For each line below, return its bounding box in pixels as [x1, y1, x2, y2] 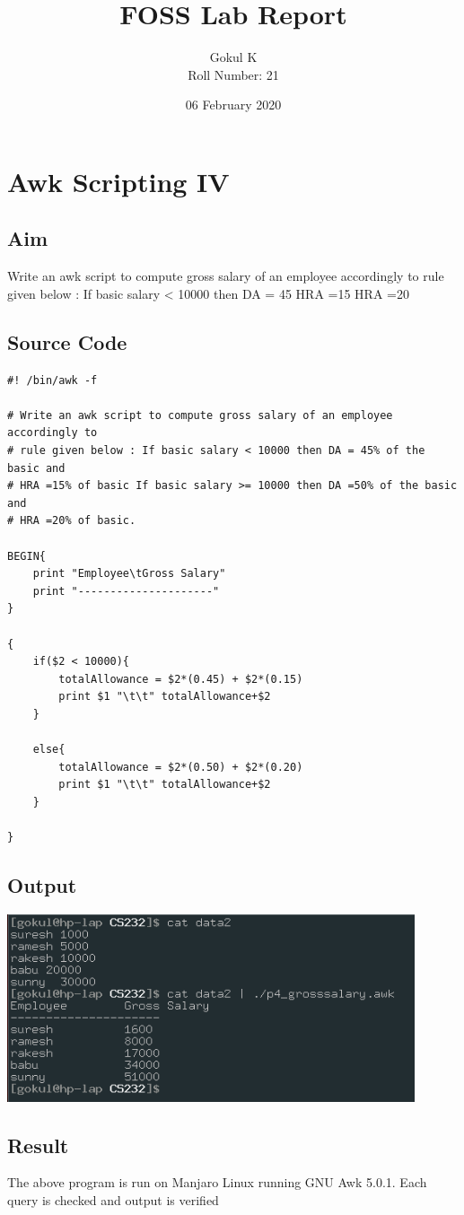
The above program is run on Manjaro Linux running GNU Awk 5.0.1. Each [7, 1173, 427, 1192]
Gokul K [209, 48, 258, 66]
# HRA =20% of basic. [7, 514, 136, 528]
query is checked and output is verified [7, 1191, 219, 1210]
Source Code [7, 328, 127, 355]
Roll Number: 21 [188, 65, 279, 83]
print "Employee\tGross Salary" [32, 567, 226, 581]
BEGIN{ [7, 549, 46, 563]
